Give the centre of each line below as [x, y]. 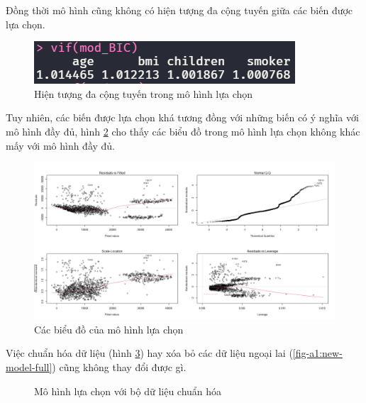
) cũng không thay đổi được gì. [119, 367]
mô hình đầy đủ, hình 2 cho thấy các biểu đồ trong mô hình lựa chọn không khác [183, 131]
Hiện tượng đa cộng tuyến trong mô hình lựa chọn [144, 93]
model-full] [29, 367]
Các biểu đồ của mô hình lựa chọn [109, 329]
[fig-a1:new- [317, 353]
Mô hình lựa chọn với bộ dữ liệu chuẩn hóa [128, 391]
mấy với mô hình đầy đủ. [61, 145]
